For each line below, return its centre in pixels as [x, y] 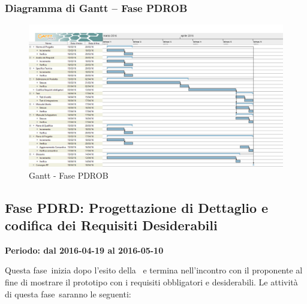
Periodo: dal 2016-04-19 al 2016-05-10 [84, 250]
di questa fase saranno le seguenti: [68, 294]
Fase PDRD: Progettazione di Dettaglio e [137, 207]
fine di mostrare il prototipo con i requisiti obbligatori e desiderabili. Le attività [151, 282]
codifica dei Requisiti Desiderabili [111, 225]
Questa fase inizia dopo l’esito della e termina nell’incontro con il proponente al [154, 270]
